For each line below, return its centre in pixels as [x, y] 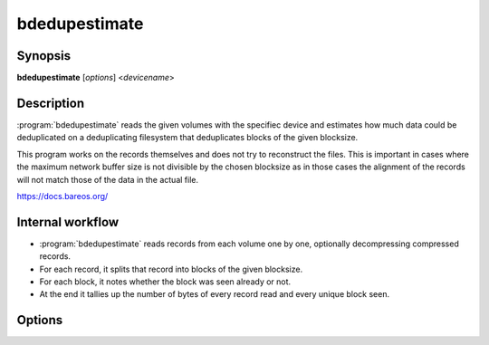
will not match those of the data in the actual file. [108, 179]
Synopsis [44, 56]
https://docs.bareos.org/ [62, 196]
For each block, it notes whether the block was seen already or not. [165, 282]
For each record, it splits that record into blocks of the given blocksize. [171, 269]
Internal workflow [68, 222]
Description [51, 103]
